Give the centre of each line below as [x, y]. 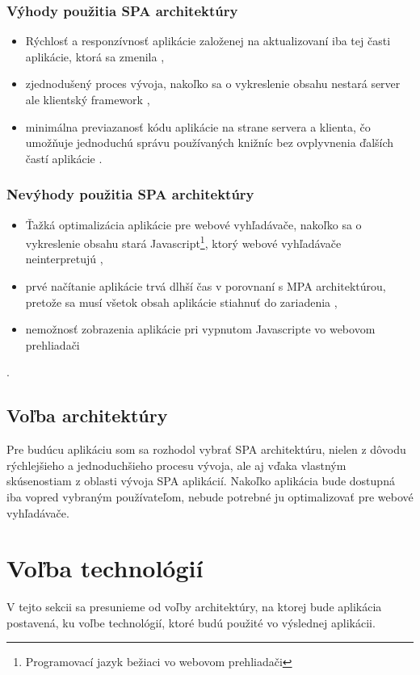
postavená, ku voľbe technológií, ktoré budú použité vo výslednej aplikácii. [191, 622]
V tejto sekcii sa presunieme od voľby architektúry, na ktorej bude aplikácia [194, 607]
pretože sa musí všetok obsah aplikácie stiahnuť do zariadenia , [181, 302]
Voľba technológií [105, 568]
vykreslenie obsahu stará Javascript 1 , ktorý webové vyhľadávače [183, 242]
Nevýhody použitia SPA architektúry [130, 194]
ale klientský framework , [88, 99]
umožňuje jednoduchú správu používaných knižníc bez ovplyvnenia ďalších [210, 143]
